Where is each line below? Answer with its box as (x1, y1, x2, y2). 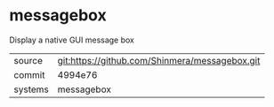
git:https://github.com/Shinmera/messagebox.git (57, 54, 261, 66)
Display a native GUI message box (9, 34, 135, 45)
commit (13, 68, 45, 80)
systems (13, 83, 49, 96)
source (13, 54, 43, 66)
